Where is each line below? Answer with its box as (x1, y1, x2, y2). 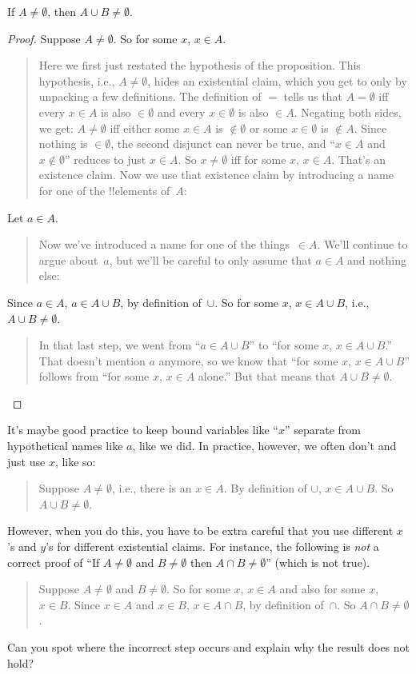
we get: (38, 119, 74, 136)
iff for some (230, 150, 286, 167)
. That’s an (331, 150, 386, 167)
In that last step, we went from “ (38, 337, 201, 353)
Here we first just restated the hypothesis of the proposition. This (38, 57, 361, 74)
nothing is (38, 135, 88, 152)
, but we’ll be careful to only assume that (109, 251, 312, 268)
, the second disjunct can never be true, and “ (110, 135, 335, 152)
